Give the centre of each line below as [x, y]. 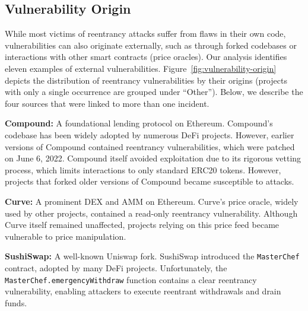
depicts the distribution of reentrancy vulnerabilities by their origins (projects [146, 80]
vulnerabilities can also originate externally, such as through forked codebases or [151, 45]
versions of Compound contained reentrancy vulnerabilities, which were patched [150, 146]
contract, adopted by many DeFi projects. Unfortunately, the [116, 267]
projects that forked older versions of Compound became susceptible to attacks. [150, 181]
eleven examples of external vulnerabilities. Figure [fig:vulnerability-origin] [141, 68]
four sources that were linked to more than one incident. [107, 103]
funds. [16, 302]
